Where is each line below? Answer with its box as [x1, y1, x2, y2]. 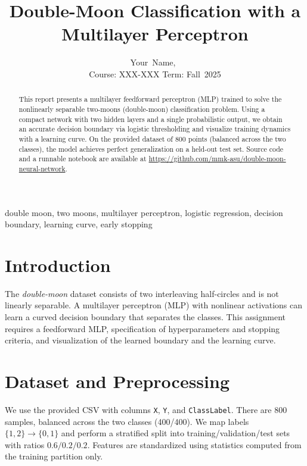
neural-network [18, 163, 66, 173]
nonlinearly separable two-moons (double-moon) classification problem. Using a [18, 104, 265, 114]
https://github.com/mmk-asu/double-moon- [148, 154, 286, 164]
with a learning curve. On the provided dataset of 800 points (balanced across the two [18, 133, 286, 143]
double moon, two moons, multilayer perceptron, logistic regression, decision [5, 206, 283, 218]
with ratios [5, 438, 45, 451]
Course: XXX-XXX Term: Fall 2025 [89, 67, 221, 80]
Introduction [5, 252, 111, 277]
